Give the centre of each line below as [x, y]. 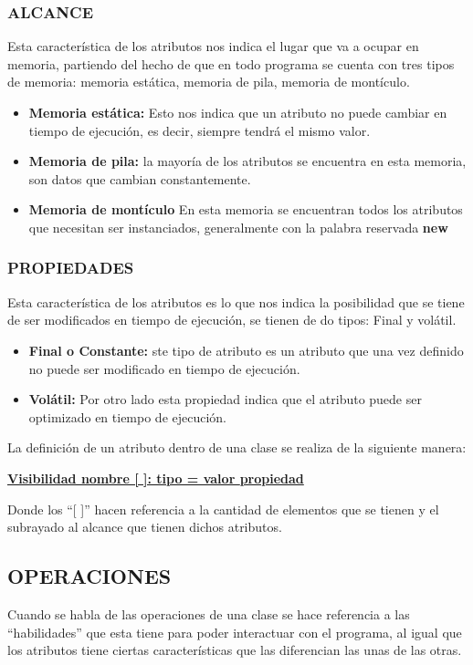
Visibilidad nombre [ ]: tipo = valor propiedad [156, 478]
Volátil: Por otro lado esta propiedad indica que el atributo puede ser [225, 399]
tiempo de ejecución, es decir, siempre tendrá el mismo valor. [200, 130]
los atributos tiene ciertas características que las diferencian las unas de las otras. [235, 650]
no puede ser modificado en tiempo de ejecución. [164, 368]
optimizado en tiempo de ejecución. [128, 416]
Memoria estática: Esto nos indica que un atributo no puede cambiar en [238, 112]
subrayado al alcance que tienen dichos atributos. [145, 527]
